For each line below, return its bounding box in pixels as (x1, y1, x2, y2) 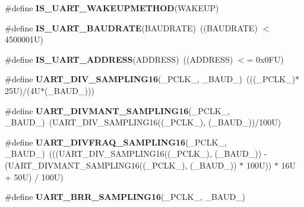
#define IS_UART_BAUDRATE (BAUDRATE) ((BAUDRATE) (5, 21, 258, 34)
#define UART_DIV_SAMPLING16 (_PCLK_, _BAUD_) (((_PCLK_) (5, 73, 296, 85)
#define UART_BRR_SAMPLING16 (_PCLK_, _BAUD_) (5, 190, 246, 203)
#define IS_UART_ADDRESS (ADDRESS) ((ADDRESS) (5, 53, 233, 65)
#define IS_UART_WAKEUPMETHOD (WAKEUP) (5, 2, 219, 14)
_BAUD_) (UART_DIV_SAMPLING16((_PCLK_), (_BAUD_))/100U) (5, 116, 281, 128)
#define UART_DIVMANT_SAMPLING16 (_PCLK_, (5, 104, 230, 117)
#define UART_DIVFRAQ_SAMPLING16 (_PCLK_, (5, 135, 227, 148)
